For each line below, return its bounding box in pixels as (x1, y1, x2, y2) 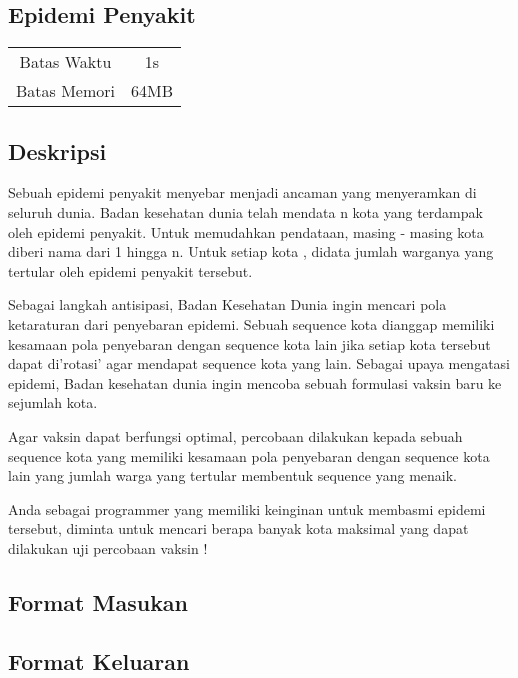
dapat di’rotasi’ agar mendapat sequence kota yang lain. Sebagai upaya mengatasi (8, 353, 510, 374)
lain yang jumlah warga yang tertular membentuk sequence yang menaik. (8, 465, 457, 486)
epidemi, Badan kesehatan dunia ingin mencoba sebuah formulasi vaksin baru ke (8, 372, 502, 393)
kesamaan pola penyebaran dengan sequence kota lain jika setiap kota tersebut (8, 333, 491, 354)
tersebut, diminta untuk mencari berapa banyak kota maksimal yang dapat (8, 518, 469, 539)
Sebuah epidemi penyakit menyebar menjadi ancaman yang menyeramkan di (8, 182, 477, 203)
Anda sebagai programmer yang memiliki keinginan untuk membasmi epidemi (8, 498, 486, 519)
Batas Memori (16, 79, 116, 103)
